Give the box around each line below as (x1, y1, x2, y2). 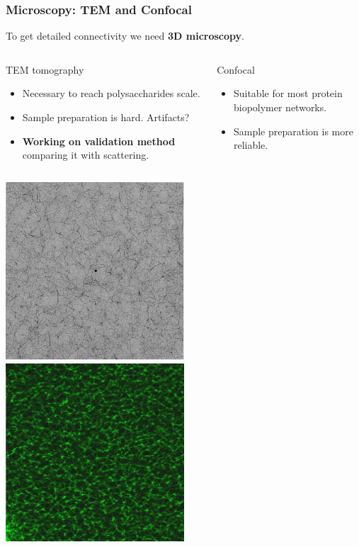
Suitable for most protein (233, 86, 343, 101)
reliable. (233, 137, 268, 152)
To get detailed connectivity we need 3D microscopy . (6, 28, 244, 43)
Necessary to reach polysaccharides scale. (22, 86, 200, 101)
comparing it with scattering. (22, 147, 149, 162)
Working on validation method (22, 133, 176, 148)
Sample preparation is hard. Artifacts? (22, 110, 190, 124)
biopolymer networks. (233, 100, 327, 114)
